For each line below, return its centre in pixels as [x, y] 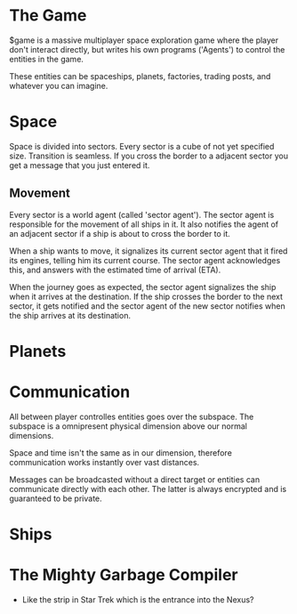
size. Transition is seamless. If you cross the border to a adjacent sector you [149, 156]
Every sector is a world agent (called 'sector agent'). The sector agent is [142, 214]
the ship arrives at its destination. [70, 315]
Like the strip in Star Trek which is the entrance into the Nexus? [138, 599]
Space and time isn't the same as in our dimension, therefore [121, 452]
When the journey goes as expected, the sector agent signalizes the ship [143, 287]
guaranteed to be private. [56, 498]
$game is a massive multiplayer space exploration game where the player [144, 40]
